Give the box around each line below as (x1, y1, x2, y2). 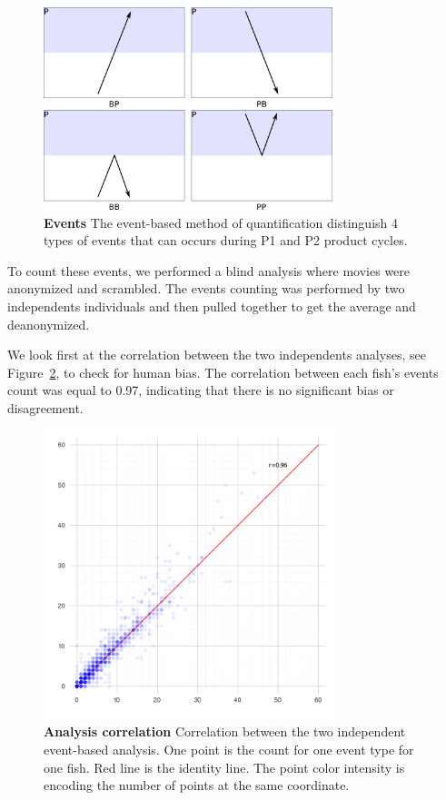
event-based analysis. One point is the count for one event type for (44, 740, 414, 759)
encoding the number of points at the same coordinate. (44, 775, 350, 795)
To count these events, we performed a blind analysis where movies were (7, 261, 411, 280)
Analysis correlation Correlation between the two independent (44, 722, 406, 741)
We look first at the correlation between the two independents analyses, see (7, 345, 426, 364)
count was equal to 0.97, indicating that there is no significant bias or (7, 380, 394, 400)
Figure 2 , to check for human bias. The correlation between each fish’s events (7, 362, 439, 381)
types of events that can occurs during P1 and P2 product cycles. (44, 231, 408, 250)
